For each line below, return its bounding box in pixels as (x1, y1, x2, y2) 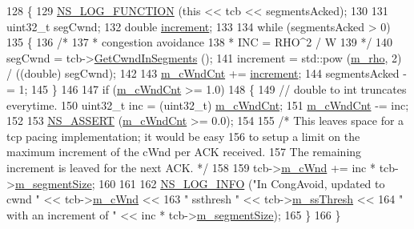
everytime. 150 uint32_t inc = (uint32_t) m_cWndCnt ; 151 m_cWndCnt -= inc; (6, 96, 409, 113)
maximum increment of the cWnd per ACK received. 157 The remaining (6, 143, 362, 160)
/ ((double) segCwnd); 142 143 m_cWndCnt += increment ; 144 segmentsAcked (6, 65, 400, 82)
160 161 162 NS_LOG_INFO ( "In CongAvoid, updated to (98, 175, 385, 191)
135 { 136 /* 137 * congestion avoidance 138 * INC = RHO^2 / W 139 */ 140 (6, 34, 393, 50)
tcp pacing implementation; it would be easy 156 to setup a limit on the (6, 127, 360, 144)
